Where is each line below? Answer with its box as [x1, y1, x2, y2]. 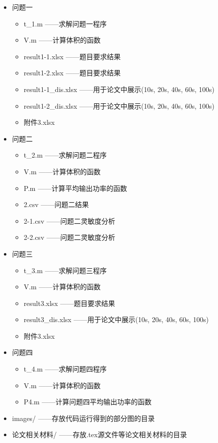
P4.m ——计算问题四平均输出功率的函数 [24, 396, 152, 407]
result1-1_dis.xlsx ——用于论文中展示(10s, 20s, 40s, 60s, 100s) [24, 84, 215, 94]
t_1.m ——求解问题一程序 [24, 18, 107, 28]
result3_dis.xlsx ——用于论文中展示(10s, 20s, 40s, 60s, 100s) [24, 314, 209, 325]
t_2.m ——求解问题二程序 [24, 150, 107, 160]
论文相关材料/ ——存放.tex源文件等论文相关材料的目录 [12, 429, 187, 440]
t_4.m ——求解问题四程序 [24, 364, 107, 374]
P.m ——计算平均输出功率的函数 [24, 183, 127, 193]
